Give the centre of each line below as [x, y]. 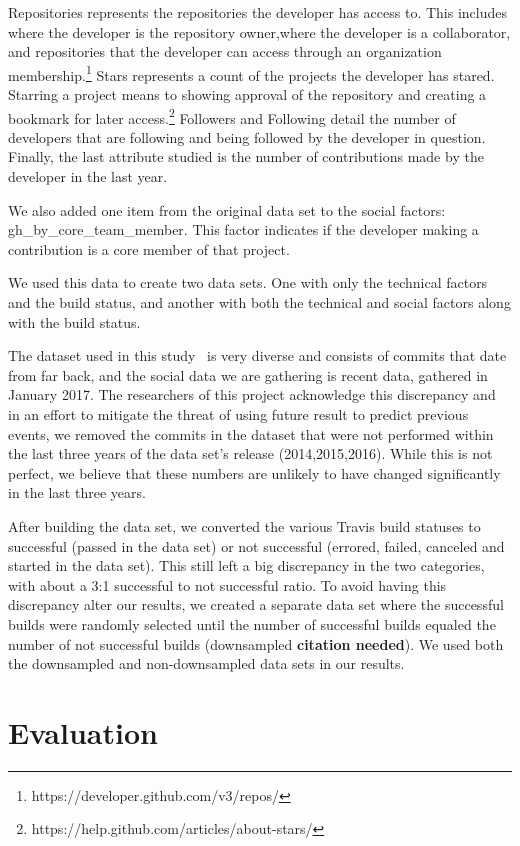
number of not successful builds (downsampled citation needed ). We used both [256, 643]
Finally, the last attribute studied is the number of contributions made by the [246, 156]
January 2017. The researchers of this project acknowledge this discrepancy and [252, 394]
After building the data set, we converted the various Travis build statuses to [244, 525]
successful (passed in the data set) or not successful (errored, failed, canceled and [256, 545]
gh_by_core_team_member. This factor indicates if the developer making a [243, 229]
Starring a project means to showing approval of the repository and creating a [247, 94]
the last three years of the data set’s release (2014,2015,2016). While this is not [250, 453]
